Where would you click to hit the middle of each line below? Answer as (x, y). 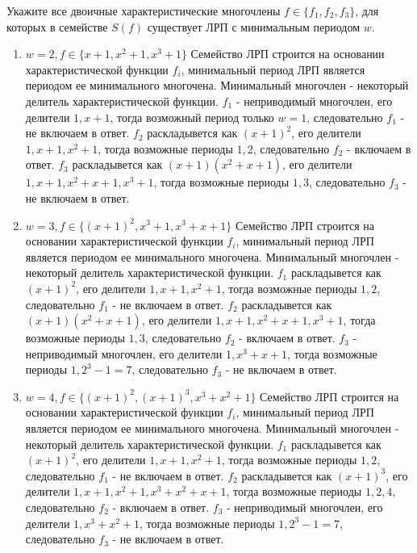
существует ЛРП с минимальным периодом (254, 26)
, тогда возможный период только (192, 117)
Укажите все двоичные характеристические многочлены (144, 10)
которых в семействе (57, 26)
